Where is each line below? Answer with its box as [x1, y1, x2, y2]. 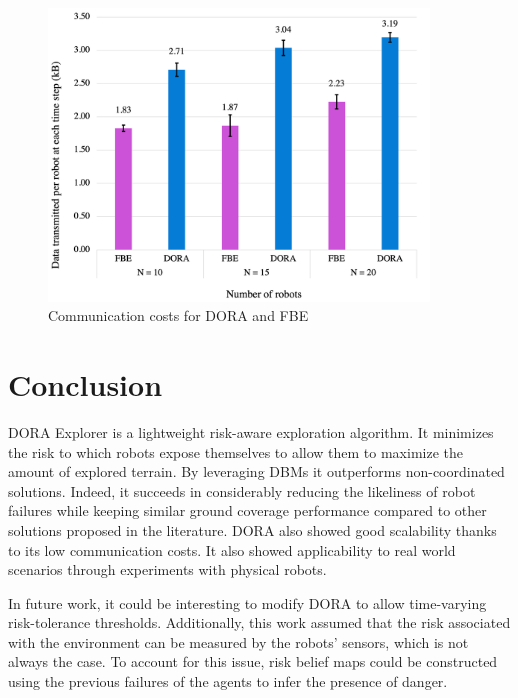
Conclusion [8, 364, 163, 405]
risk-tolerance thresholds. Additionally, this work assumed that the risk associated [8, 612, 511, 633]
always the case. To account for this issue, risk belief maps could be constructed [8, 651, 498, 672]
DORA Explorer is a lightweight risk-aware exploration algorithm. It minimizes [8, 421, 494, 442]
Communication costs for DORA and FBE [48, 305, 309, 326]
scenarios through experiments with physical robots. [8, 559, 327, 580]
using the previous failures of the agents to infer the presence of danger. [8, 671, 448, 692]
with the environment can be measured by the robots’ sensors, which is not [8, 631, 469, 652]
